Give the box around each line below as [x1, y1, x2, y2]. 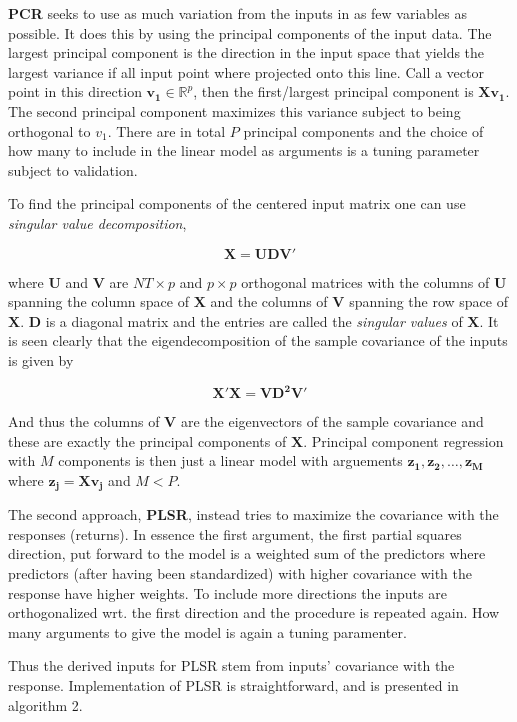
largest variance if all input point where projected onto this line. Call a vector [8, 61, 484, 82]
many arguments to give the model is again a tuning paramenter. [8, 621, 407, 642]
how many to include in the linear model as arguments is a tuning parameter [8, 140, 480, 161]
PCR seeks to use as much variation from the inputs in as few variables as [8, 3, 467, 23]
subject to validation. [8, 159, 138, 180]
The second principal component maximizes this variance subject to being [8, 100, 461, 121]
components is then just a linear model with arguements [58, 450, 403, 471]
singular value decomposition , [8, 212, 187, 233]
